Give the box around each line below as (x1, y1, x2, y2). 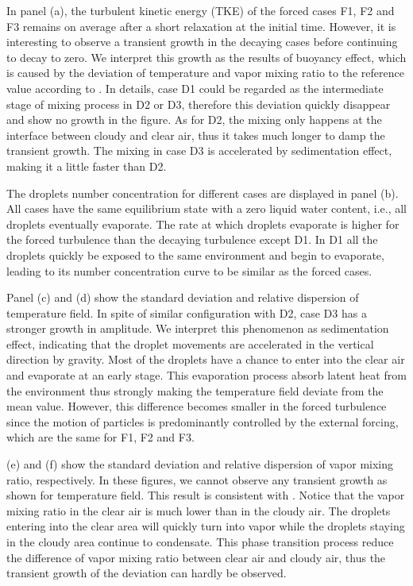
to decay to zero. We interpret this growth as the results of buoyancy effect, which (6, 48, 407, 65)
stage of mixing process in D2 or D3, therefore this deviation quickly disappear (6, 95, 391, 112)
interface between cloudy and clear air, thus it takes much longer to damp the (6, 126, 385, 143)
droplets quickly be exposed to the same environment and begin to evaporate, (6, 246, 384, 263)
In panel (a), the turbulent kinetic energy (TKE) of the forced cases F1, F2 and (6, 2, 395, 18)
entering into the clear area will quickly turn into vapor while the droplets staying (6, 518, 405, 534)
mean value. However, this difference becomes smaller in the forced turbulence (6, 398, 387, 414)
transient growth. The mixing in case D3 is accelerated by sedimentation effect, (6, 142, 392, 159)
